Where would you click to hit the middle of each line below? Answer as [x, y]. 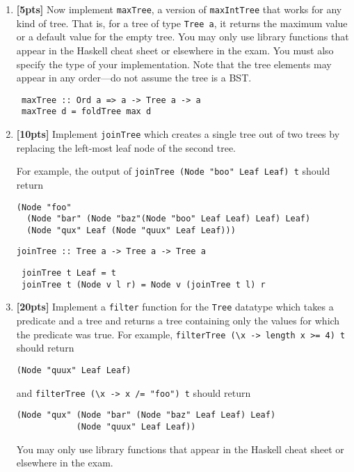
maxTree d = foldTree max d [86, 112]
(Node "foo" [44, 207]
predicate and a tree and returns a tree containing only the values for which [178, 321]
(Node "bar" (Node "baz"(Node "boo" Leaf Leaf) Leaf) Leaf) [169, 219]
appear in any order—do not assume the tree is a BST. [134, 78]
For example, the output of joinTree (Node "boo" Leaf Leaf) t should [173, 171]
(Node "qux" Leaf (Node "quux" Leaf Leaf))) [131, 230]
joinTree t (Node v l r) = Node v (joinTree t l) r [143, 284]
